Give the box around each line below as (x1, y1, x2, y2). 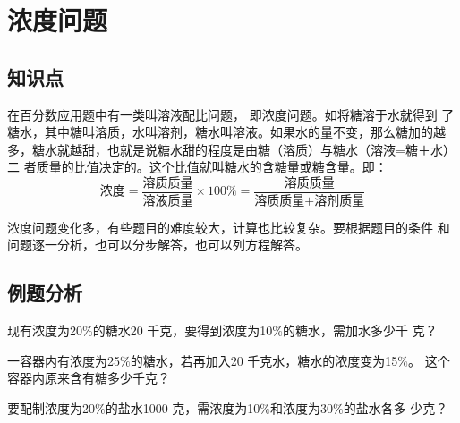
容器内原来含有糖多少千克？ (7, 368, 170, 387)
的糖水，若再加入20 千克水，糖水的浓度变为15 (130, 351, 398, 369)
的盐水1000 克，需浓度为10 (105, 399, 260, 418)
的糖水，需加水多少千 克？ (283, 321, 438, 340)
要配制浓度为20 (7, 399, 95, 418)
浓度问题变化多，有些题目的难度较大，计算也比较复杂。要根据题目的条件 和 (7, 217, 450, 236)
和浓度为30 (270, 399, 334, 418)
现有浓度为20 (7, 321, 82, 340)
